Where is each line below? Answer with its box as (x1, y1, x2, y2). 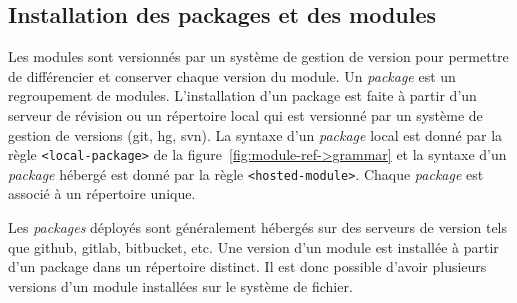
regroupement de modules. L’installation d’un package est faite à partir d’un (8, 85, 477, 106)
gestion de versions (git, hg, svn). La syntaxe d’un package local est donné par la (8, 124, 503, 145)
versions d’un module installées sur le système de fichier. (8, 275, 353, 296)
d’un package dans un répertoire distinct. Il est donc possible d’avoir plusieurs (8, 256, 487, 277)
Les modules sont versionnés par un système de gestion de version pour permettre (8, 46, 509, 67)
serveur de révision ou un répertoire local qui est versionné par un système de (8, 104, 483, 125)
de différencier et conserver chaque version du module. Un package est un (8, 65, 456, 86)
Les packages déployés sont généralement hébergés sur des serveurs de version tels (8, 217, 508, 238)
